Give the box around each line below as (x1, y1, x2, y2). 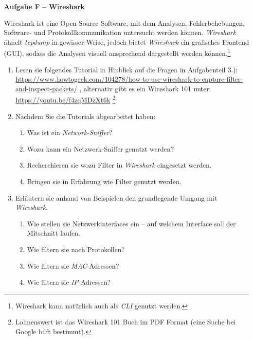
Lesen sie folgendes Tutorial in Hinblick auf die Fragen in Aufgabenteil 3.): (15, 64, 238, 74)
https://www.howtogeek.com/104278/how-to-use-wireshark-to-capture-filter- (15, 74, 243, 84)
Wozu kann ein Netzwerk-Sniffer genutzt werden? (27, 143, 174, 153)
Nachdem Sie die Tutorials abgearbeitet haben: (15, 111, 156, 121)
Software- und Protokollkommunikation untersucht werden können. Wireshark (4, 27, 236, 37)
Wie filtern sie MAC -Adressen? (27, 260, 119, 271)
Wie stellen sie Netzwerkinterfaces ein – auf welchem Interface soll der (27, 218, 236, 228)
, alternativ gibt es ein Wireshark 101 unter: (79, 83, 211, 93)
